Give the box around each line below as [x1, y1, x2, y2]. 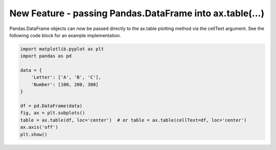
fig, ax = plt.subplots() [20, 110, 85, 116]
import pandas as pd [20, 53, 72, 59]
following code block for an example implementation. [9, 32, 121, 38]
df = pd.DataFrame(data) [20, 103, 83, 109]
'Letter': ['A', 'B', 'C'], [31, 74, 102, 80]
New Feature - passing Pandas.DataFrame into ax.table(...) [9, 8, 265, 19]
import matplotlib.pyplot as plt [20, 46, 104, 52]
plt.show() [20, 131, 48, 137]
